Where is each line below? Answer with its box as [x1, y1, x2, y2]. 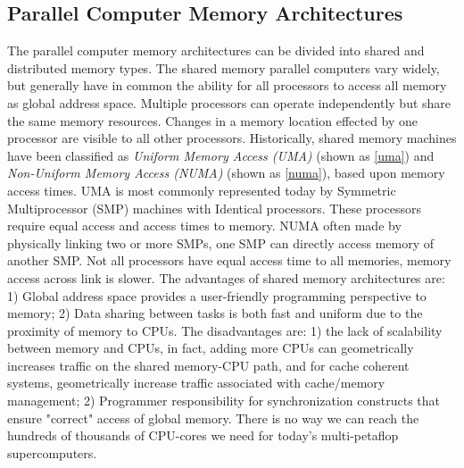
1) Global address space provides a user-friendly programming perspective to [7, 286, 427, 305]
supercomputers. [7, 443, 97, 462]
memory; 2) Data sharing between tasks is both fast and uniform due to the [7, 304, 423, 322]
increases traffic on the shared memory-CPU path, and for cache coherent [7, 355, 410, 374]
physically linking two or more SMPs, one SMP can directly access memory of [7, 233, 435, 252]
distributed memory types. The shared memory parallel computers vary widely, [7, 58, 440, 77]
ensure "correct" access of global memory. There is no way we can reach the [7, 408, 419, 427]
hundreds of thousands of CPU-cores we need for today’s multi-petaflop [7, 426, 399, 445]
